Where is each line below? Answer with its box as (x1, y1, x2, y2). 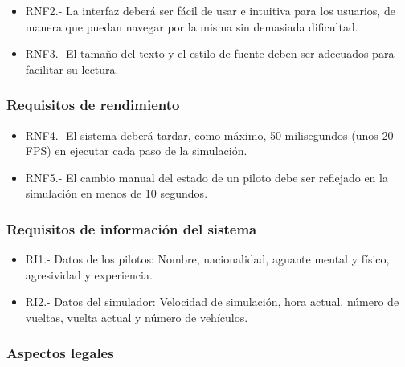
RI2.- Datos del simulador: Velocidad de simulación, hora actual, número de (25, 293, 399, 310)
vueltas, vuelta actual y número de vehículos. (25, 308, 248, 325)
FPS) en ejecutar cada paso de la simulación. (25, 142, 247, 159)
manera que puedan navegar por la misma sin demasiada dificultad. (25, 18, 358, 35)
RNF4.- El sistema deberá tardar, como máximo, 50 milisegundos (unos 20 (25, 126, 394, 143)
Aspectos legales (6, 343, 114, 363)
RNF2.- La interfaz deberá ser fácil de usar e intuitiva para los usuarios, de (25, 2, 395, 18)
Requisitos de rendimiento (6, 95, 180, 115)
